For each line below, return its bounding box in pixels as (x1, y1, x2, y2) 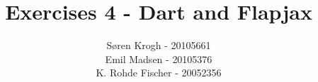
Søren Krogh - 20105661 (106, 38, 211, 53)
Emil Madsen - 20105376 (105, 51, 212, 66)
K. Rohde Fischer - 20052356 (96, 65, 222, 80)
